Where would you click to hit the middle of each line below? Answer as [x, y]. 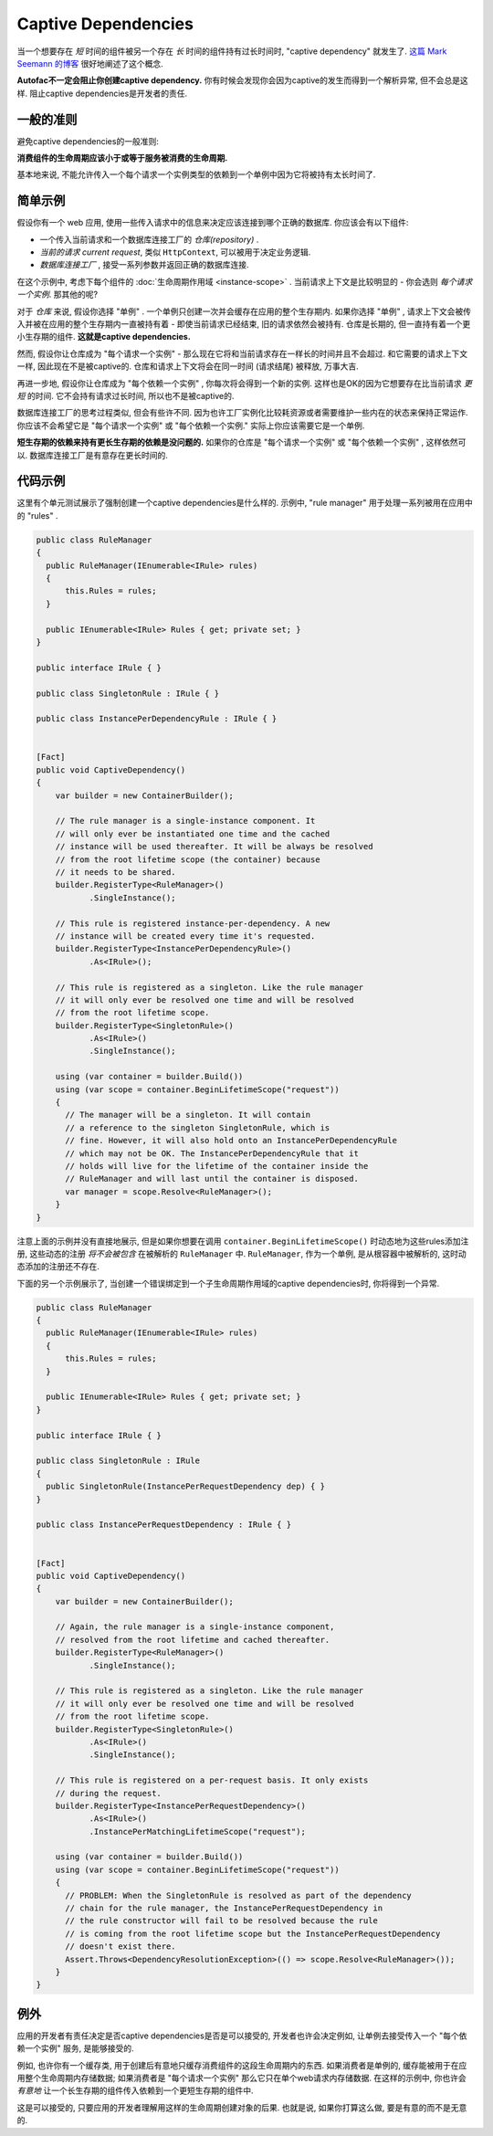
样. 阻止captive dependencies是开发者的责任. [102, 93]
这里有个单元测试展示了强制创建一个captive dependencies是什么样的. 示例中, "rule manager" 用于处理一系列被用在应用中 [245, 503]
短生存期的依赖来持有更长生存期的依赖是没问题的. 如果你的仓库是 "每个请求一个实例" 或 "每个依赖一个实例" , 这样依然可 [241, 442]
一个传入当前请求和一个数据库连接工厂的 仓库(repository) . [149, 239]
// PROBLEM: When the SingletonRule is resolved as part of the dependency [239, 1895]
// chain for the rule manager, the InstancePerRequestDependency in [224, 1908]
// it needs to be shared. [116, 872]
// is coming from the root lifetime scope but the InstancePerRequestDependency [253, 1933]
